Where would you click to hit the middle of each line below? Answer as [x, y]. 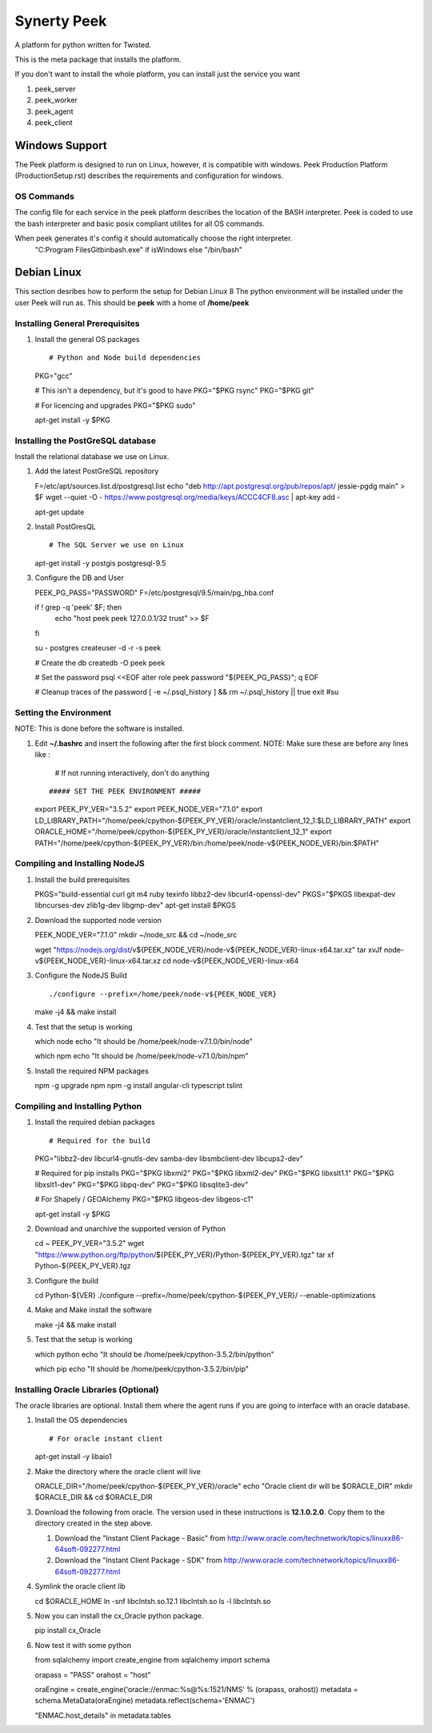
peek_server [55, 89]
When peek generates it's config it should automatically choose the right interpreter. [154, 238]
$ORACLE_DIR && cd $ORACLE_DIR [94, 1497]
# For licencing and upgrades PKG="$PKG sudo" [115, 405]
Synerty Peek [61, 21]
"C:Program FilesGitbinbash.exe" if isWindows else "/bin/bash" [139, 249]
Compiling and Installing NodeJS [80, 864]
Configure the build [67, 1280]
